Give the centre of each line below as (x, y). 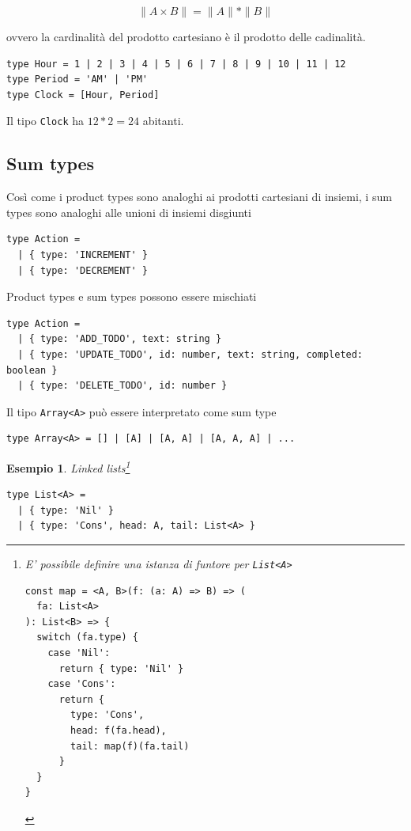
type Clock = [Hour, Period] (83, 95)
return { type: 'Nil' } (121, 668)
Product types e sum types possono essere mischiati (132, 296)
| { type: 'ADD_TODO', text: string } (120, 339)
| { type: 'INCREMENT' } (83, 255)
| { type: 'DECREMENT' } (83, 270)
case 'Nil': (79, 653)
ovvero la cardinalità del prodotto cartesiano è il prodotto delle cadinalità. (186, 36)
